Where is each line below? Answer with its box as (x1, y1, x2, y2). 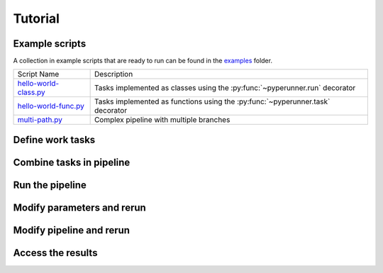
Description (94, 69, 133, 79)
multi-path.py (17, 115, 63, 125)
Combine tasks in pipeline (13, 156, 131, 168)
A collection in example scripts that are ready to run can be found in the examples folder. (13, 57, 273, 65)
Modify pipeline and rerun (13, 224, 131, 236)
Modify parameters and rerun (13, 201, 147, 213)
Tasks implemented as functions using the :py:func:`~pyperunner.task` (94, 96, 331, 106)
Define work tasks (13, 133, 96, 145)
